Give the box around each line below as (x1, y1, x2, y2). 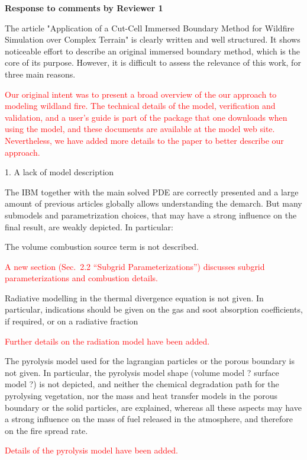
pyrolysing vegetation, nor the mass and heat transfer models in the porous (5, 390, 278, 402)
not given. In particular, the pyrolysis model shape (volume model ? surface (5, 366, 279, 378)
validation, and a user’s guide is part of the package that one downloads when (5, 111, 287, 123)
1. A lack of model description (5, 166, 114, 178)
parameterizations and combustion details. (5, 272, 158, 284)
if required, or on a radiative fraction (5, 315, 138, 327)
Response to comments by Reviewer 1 (5, 2, 163, 14)
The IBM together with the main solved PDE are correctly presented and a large (5, 185, 299, 198)
